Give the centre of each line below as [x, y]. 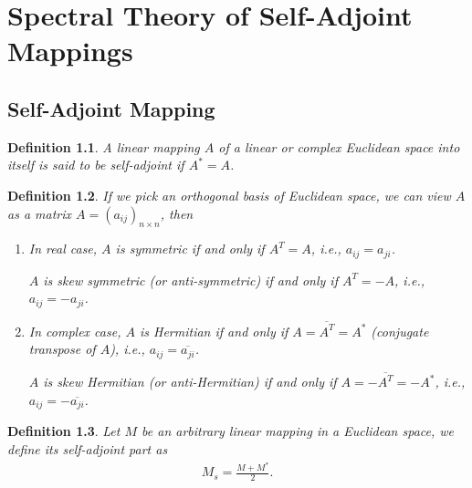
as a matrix [40, 213]
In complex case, [75, 331]
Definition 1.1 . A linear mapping [104, 146]
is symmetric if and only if [190, 249]
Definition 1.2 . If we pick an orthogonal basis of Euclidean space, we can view [229, 195]
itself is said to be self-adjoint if [96, 165]
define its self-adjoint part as [88, 448]
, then [177, 213]
